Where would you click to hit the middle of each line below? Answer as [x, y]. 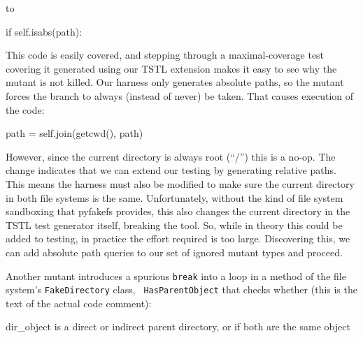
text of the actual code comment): [79, 303]
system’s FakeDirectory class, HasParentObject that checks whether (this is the [181, 289]
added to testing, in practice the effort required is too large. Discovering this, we [178, 238]
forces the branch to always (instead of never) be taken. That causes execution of [180, 95]
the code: [25, 109]
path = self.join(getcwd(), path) [74, 133]
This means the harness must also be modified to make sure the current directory [180, 183]
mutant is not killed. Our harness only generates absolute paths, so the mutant [175, 82]
